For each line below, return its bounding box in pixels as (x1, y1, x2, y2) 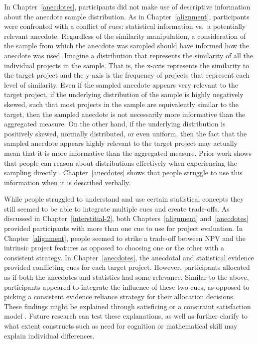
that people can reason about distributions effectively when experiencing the (4, 157, 237, 168)
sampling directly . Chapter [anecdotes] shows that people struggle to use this (4, 167, 243, 178)
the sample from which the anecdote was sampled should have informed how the (4, 40, 249, 51)
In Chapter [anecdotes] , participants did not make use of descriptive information (4, 1, 251, 11)
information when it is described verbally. (4, 177, 130, 187)
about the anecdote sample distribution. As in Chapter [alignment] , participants (4, 11, 250, 21)
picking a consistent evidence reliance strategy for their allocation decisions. (4, 291, 235, 302)
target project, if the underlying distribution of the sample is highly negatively (4, 89, 244, 100)
